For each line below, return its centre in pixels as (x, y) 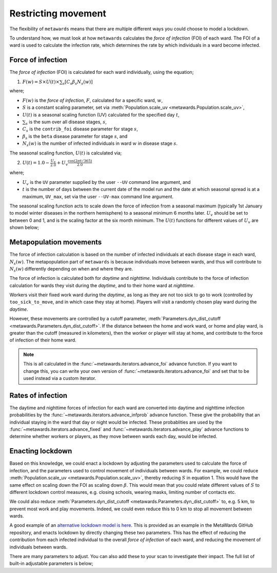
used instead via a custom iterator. (60, 378)
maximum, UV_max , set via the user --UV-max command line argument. (98, 196)
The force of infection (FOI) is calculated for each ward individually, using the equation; (102, 72)
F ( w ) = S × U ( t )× (41, 82)
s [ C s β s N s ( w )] (77, 82)
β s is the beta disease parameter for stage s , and (75, 137)
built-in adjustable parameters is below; (51, 564)
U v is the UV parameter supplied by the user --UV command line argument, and (106, 183)
